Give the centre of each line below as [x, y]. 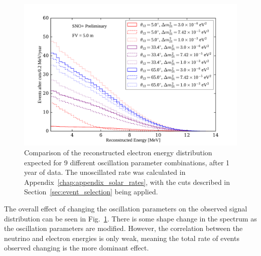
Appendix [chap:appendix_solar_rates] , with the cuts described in [127, 182]
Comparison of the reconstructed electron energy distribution [118, 152]
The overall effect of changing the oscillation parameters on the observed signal [126, 208]
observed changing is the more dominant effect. [77, 248]
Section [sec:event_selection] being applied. [91, 192]
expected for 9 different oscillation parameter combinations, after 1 [127, 162]
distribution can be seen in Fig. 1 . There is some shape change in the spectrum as [130, 218]
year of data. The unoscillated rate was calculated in [105, 172]
